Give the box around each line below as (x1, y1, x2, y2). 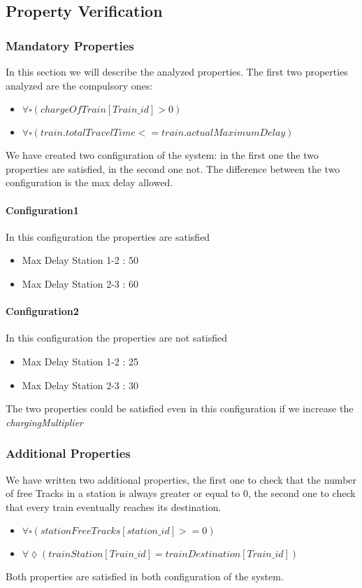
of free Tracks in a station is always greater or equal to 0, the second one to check (6, 486, 356, 500)
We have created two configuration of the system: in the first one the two (6, 148, 319, 162)
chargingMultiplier (6, 414, 83, 429)
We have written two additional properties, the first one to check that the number (6, 472, 357, 486)
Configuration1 (6, 202, 79, 217)
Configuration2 (6, 304, 79, 318)
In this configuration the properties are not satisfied (6, 330, 228, 345)
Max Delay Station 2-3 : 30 (22, 377, 139, 392)
